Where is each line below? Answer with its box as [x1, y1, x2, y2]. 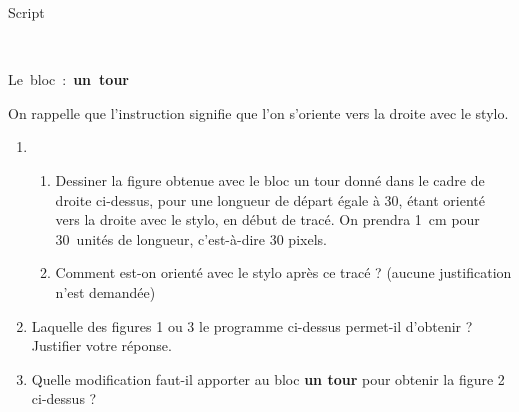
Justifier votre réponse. [31, 335, 172, 356]
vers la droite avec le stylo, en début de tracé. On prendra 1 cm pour [55, 209, 480, 230]
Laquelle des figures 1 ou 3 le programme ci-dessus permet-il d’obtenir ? [31, 315, 473, 336]
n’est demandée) [55, 281, 156, 302]
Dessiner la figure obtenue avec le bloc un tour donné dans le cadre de [55, 169, 485, 190]
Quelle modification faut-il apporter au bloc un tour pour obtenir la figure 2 [31, 368, 505, 389]
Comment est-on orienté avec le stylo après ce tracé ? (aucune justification [55, 262, 512, 283]
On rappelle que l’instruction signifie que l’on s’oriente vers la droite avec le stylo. [8, 102, 509, 123]
